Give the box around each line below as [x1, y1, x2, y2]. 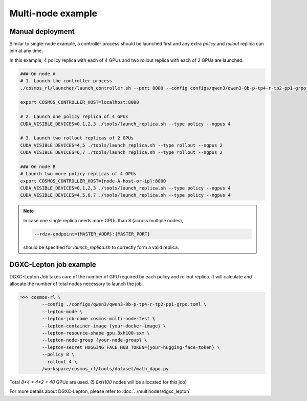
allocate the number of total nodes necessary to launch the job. [9, 281, 143, 287]
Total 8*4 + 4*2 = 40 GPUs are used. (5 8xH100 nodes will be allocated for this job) [9, 379, 187, 385]
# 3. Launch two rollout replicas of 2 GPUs [20, 135, 134, 141]
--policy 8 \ [41, 351, 75, 358]
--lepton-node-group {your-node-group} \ [41, 337, 147, 343]
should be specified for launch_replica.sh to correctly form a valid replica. [23, 244, 179, 250]
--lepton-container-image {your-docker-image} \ [41, 323, 166, 329]
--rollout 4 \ [41, 359, 77, 365]
